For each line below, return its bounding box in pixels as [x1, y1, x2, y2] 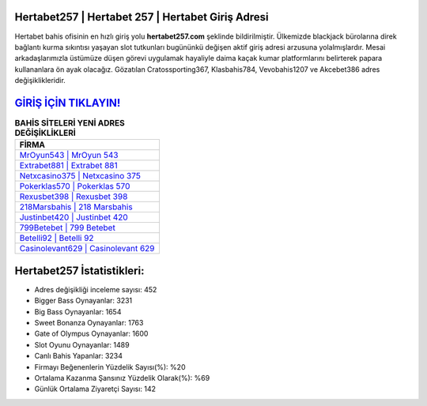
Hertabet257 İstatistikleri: [14, 264, 145, 277]
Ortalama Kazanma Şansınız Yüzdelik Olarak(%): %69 [34, 374, 210, 382]
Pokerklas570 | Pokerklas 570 [19, 181, 130, 192]
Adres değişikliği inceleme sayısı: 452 [34, 284, 157, 294]
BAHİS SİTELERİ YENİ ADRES [14, 118, 126, 129]
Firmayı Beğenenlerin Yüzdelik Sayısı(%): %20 [34, 362, 186, 371]
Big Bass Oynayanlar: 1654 [34, 306, 122, 316]
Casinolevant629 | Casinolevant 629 [19, 243, 155, 254]
